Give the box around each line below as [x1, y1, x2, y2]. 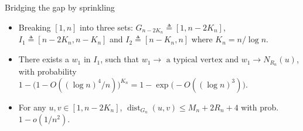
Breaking [18, 21, 51, 33]
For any [18, 100, 46, 113]
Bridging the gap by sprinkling [5, 1, 115, 13]
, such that [100, 53, 139, 65]
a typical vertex [166, 56, 223, 65]
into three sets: [80, 21, 133, 33]
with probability [18, 65, 77, 77]
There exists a [18, 53, 69, 65]
